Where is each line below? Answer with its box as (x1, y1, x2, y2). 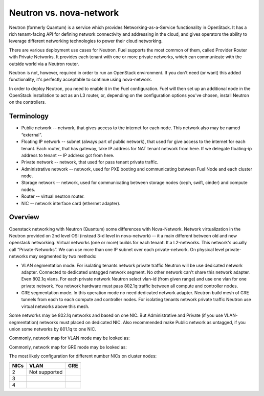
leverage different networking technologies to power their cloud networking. (9, 38, 163, 44)
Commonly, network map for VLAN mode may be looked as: (9, 335, 130, 341)
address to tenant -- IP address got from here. (21, 152, 114, 158)
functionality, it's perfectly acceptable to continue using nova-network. (9, 76, 153, 83)
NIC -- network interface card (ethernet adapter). (21, 200, 121, 206)
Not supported (29, 369, 63, 375)
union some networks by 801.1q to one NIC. (9, 326, 96, 332)
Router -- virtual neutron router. (21, 193, 85, 199)
